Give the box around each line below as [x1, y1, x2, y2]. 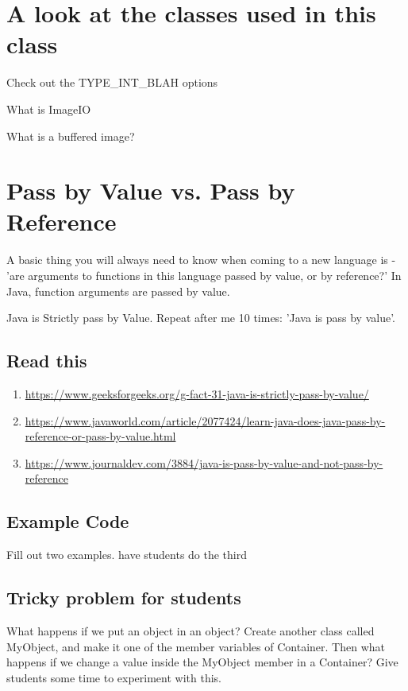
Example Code [6, 509, 129, 534]
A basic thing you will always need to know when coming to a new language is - [6, 251, 396, 268]
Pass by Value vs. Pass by [6, 174, 295, 207]
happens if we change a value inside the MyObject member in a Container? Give [6, 654, 398, 670]
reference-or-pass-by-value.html [25, 428, 176, 444]
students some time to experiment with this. [6, 669, 221, 685]
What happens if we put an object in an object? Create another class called [6, 622, 375, 639]
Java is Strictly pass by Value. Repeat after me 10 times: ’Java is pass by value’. [6, 309, 395, 326]
